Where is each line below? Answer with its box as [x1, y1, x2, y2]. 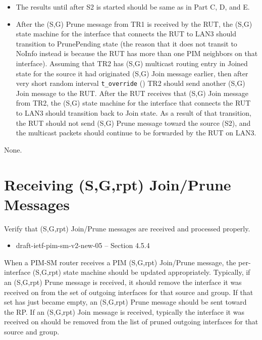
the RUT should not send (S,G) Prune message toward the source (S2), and [16, 117, 251, 128]
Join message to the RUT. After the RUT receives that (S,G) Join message [16, 87, 248, 98]
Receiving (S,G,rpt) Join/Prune [4, 174, 231, 195]
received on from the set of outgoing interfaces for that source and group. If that [4, 286, 253, 297]
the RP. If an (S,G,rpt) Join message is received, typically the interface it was [4, 306, 244, 317]
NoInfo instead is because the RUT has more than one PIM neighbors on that [16, 48, 258, 59]
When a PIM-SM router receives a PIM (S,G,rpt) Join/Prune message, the [4, 257, 236, 267]
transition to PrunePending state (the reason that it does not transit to [16, 38, 237, 48]
